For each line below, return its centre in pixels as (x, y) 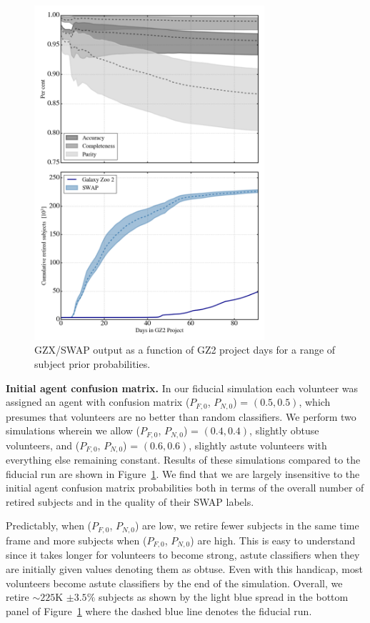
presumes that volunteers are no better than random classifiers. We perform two (181, 416)
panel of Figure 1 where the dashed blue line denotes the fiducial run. (159, 610)
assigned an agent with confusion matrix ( (98, 402)
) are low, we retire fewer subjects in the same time (247, 525)
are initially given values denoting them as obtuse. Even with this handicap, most (184, 568)
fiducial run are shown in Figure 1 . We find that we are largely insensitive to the (183, 473)
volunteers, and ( (43, 445)
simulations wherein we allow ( (73, 430)
